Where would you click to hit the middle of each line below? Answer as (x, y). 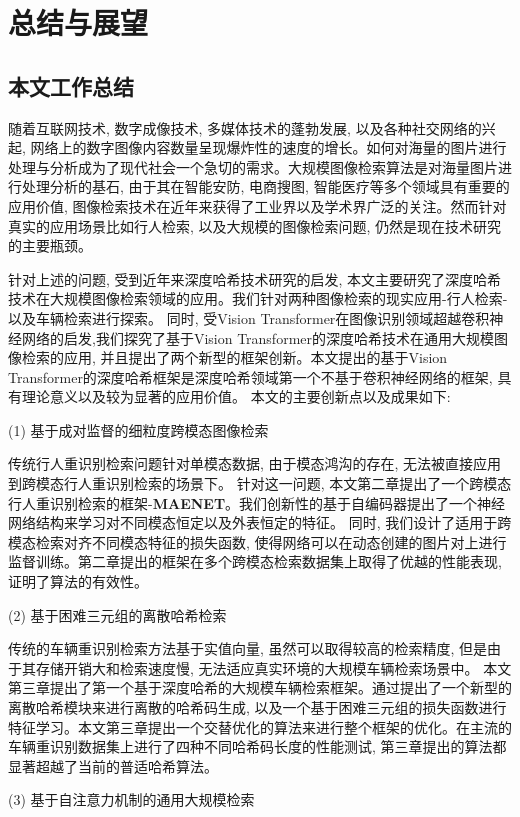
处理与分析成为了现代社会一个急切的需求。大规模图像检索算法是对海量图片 (253, 166)
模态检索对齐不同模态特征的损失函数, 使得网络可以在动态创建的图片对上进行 (257, 541)
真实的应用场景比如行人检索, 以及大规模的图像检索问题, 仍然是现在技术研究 (255, 225)
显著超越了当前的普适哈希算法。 (113, 765)
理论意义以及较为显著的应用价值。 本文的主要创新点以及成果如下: (236, 396)
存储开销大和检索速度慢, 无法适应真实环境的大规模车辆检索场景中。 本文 (273, 667)
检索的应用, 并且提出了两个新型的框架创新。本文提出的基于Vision (234, 357)
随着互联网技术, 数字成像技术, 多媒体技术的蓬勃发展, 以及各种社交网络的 (245, 127)
